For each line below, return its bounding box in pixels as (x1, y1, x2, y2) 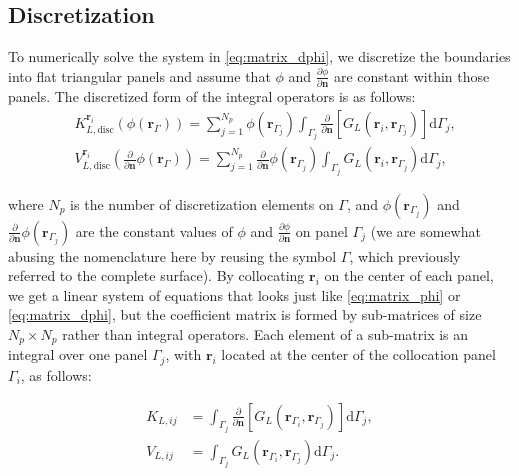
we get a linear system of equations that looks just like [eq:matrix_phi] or (8, 284, 461, 305)
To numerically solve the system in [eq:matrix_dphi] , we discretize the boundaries (8, 46, 511, 67)
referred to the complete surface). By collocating (8, 265, 305, 286)
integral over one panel (8, 344, 148, 365)
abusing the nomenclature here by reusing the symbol (8, 245, 337, 266)
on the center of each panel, (324, 265, 494, 286)
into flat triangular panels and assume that (8, 65, 271, 86)
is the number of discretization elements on (70, 193, 334, 214)
